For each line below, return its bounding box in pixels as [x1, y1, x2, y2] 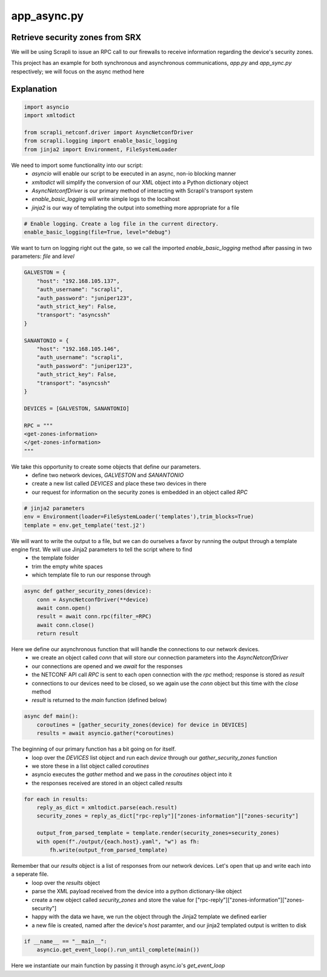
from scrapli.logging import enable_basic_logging [24, 137, 178, 144]
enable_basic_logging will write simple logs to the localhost [31, 195, 180, 203]
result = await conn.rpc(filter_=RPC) [36, 613, 152, 620]
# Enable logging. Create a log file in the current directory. [24, 220, 219, 227]
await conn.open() [36, 604, 91, 611]
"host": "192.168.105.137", [36, 277, 121, 285]
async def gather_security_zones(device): [24, 587, 152, 595]
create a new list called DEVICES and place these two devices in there [31, 480, 207, 487]
